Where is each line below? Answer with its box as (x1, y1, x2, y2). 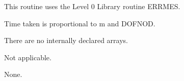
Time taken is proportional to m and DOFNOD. (4, 18, 155, 28)
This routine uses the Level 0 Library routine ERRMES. (4, 1, 180, 11)
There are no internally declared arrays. (4, 35, 128, 46)
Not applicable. (4, 52, 51, 62)
